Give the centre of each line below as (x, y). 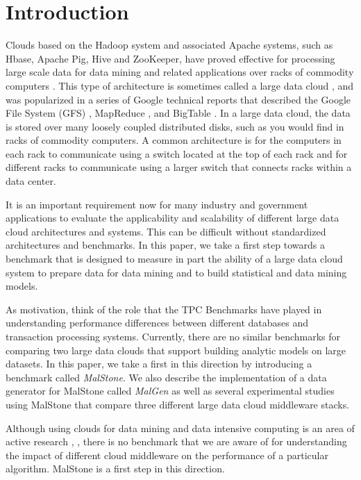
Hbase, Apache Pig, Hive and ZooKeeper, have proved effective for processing (170, 58)
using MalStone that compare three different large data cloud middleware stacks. (178, 404)
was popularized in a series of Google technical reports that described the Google (178, 99)
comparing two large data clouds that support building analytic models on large (176, 350)
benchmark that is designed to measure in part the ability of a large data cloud (174, 259)
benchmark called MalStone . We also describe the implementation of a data (166, 377)
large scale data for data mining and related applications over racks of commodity (180, 72)
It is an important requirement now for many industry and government (157, 204)
